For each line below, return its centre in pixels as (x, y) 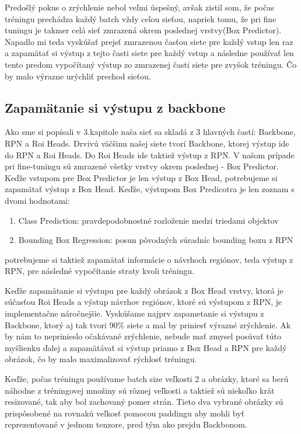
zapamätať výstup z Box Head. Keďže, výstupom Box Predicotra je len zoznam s (150, 189)
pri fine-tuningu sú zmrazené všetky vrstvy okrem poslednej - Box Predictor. (142, 166)
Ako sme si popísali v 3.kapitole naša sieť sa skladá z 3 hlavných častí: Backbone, (150, 132)
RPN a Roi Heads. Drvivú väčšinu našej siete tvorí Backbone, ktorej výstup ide (147, 143)
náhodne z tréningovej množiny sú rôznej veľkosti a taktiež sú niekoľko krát (140, 390)
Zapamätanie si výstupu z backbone (115, 107)
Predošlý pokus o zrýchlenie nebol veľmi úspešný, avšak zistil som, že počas (139, 7)
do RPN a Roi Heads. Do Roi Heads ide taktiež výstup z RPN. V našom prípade (150, 154)
